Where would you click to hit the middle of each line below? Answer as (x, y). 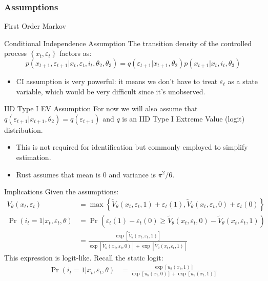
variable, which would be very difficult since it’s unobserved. (111, 91)
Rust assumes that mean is (58, 174)
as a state (243, 81)
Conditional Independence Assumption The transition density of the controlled (128, 43)
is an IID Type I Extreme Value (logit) (183, 118)
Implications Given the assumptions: (61, 192)
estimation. (34, 157)
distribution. (24, 129)
